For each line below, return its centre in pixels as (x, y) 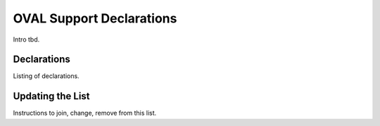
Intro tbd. (26, 39)
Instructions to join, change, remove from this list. (85, 113)
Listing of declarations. (46, 76)
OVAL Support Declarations (95, 18)
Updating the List (52, 96)
